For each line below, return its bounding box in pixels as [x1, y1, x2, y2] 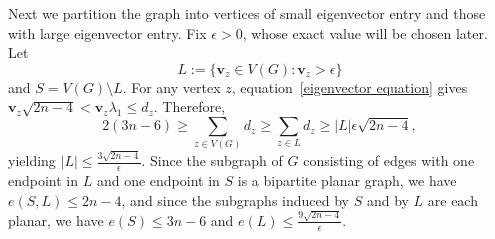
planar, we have [8, 209, 104, 230]
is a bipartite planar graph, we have [237, 169, 457, 190]
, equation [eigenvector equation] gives [231, 76, 468, 97]
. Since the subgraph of [141, 150, 283, 171]
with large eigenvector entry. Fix [8, 22, 207, 43]
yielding [8, 150, 56, 171]
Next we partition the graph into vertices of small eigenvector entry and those [8, 3, 486, 23]
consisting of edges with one [303, 150, 475, 171]
